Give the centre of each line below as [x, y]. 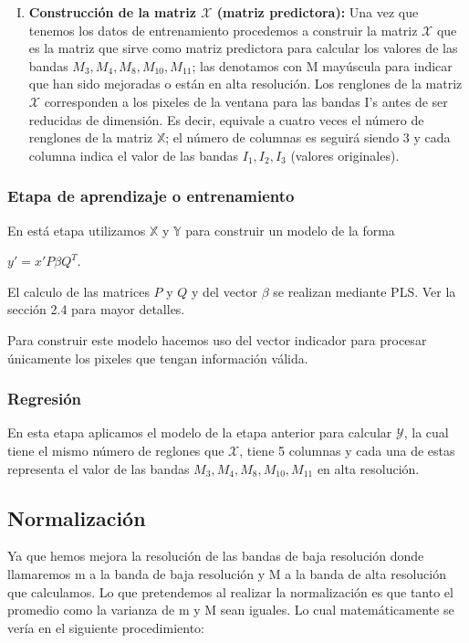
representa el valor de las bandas [99, 468]
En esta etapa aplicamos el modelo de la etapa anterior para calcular [200, 432]
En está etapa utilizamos [77, 230]
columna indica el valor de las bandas [134, 155]
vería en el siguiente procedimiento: [106, 627]
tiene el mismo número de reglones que [116, 450]
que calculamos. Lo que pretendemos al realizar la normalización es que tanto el [230, 591]
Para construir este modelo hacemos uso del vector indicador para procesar [217, 339]
